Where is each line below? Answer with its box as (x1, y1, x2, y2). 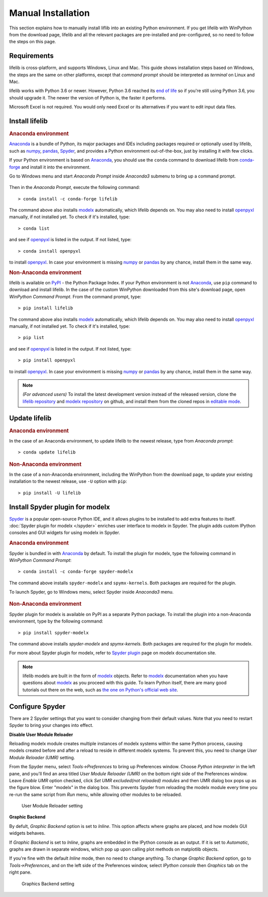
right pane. (9, 869, 32, 875)
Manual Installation (9, 7, 90, 18)
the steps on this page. (9, 39, 57, 45)
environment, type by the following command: (9, 618, 104, 624)
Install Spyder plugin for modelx (9, 503, 110, 511)
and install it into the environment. (21, 164, 91, 170)
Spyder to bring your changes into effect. (9, 722, 94, 728)
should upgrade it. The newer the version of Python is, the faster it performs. (9, 94, 166, 100)
